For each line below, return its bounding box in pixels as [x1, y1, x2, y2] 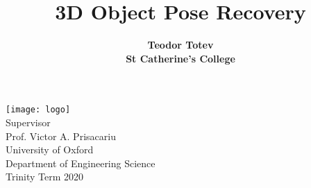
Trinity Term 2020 [6, 169, 84, 184]
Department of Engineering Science [6, 155, 155, 170]
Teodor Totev [147, 37, 214, 52]
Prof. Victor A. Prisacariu [6, 128, 116, 143]
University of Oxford [6, 142, 94, 157]
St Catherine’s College [126, 51, 235, 65]
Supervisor [6, 114, 51, 129]
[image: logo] [6, 105, 71, 115]
